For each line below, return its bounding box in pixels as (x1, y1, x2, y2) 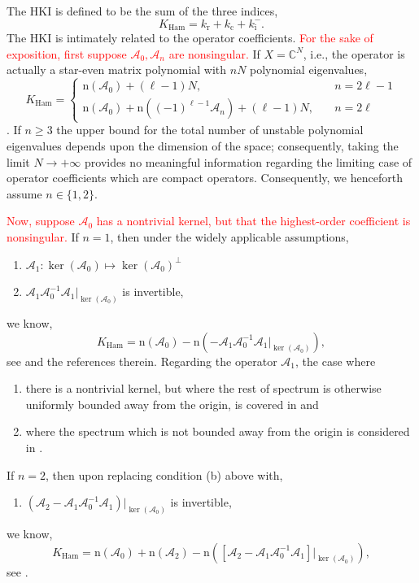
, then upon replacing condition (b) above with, (46, 466, 283, 483)
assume (7, 185, 42, 202)
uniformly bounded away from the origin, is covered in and (25, 395, 319, 412)
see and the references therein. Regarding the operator (7, 352, 277, 369)
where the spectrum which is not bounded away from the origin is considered (25, 423, 410, 440)
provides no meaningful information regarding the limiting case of (85, 153, 412, 170)
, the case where (295, 352, 376, 369)
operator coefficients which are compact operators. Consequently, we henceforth (7, 169, 403, 186)
